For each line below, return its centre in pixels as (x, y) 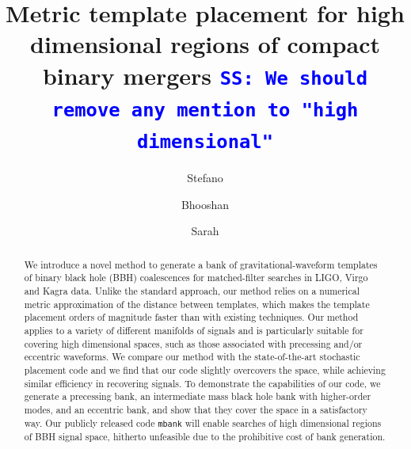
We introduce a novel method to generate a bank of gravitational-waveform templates (201, 264)
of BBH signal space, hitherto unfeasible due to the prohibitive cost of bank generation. (205, 436)
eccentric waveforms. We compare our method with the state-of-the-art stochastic (192, 357)
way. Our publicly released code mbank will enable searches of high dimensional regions (203, 422)
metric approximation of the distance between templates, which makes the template (197, 304)
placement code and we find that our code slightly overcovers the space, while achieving (205, 370)
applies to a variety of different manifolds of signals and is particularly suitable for (194, 331)
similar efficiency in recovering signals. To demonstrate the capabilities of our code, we (202, 383)
